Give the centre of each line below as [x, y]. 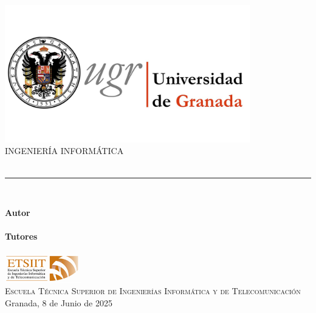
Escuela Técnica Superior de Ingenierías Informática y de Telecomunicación [153, 291]
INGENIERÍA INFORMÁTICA [64, 151]
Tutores [21, 236]
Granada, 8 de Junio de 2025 [59, 302]
